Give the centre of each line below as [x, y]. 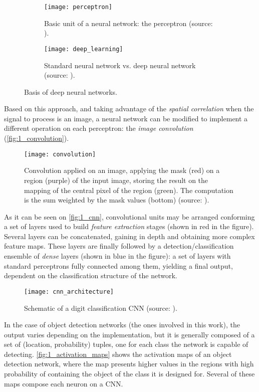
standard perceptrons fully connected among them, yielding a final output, [118, 265]
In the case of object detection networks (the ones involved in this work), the [122, 325]
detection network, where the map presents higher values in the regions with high [129, 364]
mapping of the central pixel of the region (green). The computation [129, 190]
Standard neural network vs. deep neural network [120, 65]
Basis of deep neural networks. [71, 91]
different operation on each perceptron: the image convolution [99, 128]
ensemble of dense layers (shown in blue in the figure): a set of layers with [117, 256]
